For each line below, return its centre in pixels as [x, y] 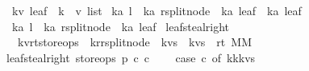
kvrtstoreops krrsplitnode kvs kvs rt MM [134, 42]
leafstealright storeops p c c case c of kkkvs [131, 57]
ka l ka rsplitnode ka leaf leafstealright [120, 26]
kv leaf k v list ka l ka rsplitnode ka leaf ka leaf [157, 10]
